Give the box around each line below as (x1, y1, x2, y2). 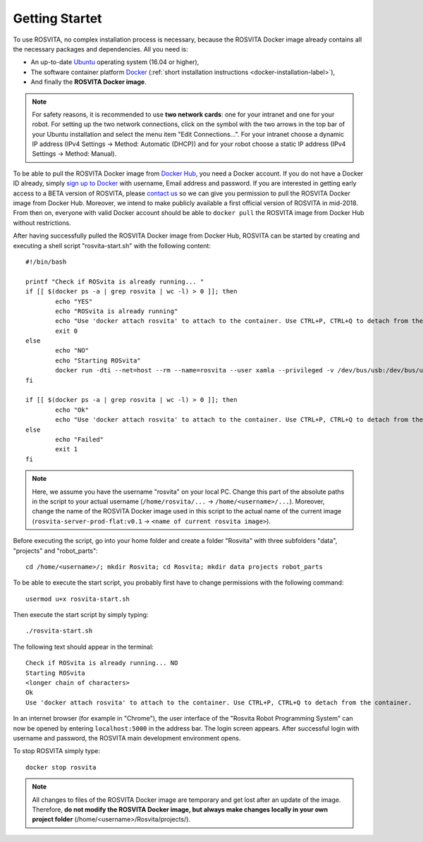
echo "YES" (55, 297, 93, 305)
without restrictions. (13, 219, 71, 227)
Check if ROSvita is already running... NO (25, 659, 178, 667)
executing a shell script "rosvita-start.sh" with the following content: (13, 241, 211, 250)
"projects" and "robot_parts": (13, 547, 98, 555)
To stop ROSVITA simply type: (13, 747, 100, 755)
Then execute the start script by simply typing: (13, 611, 149, 619)
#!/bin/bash (25, 257, 67, 266)
